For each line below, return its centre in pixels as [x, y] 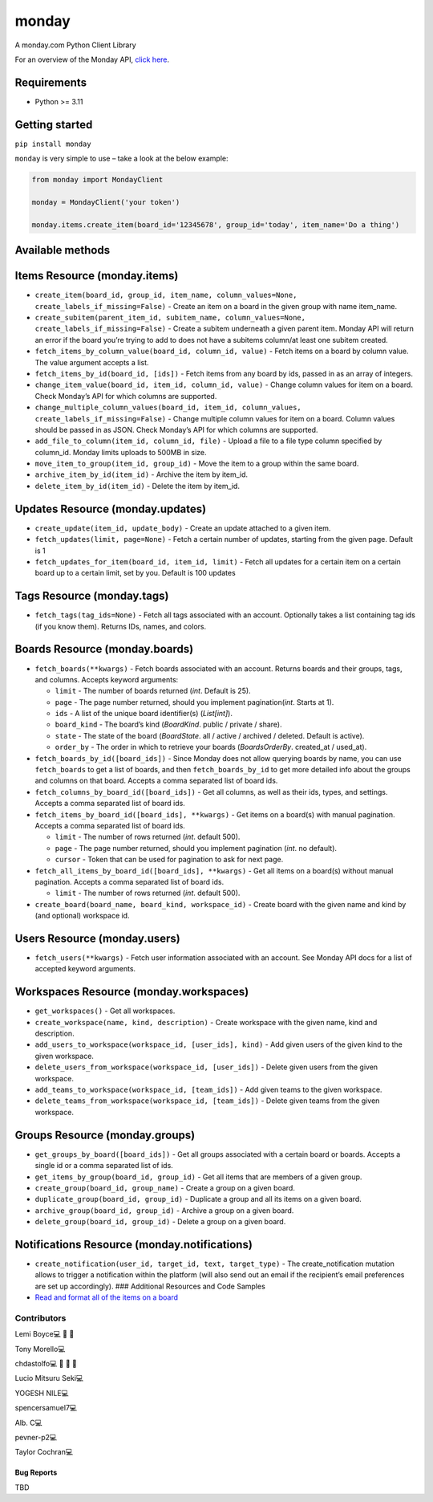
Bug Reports [36, 1472]
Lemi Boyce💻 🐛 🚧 [45, 1334]
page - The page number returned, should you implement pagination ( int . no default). [196, 848]
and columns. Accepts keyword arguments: [107, 679]
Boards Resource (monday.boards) [104, 649]
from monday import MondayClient [97, 180]
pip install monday [53, 144]
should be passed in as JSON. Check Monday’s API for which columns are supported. [176, 429]
